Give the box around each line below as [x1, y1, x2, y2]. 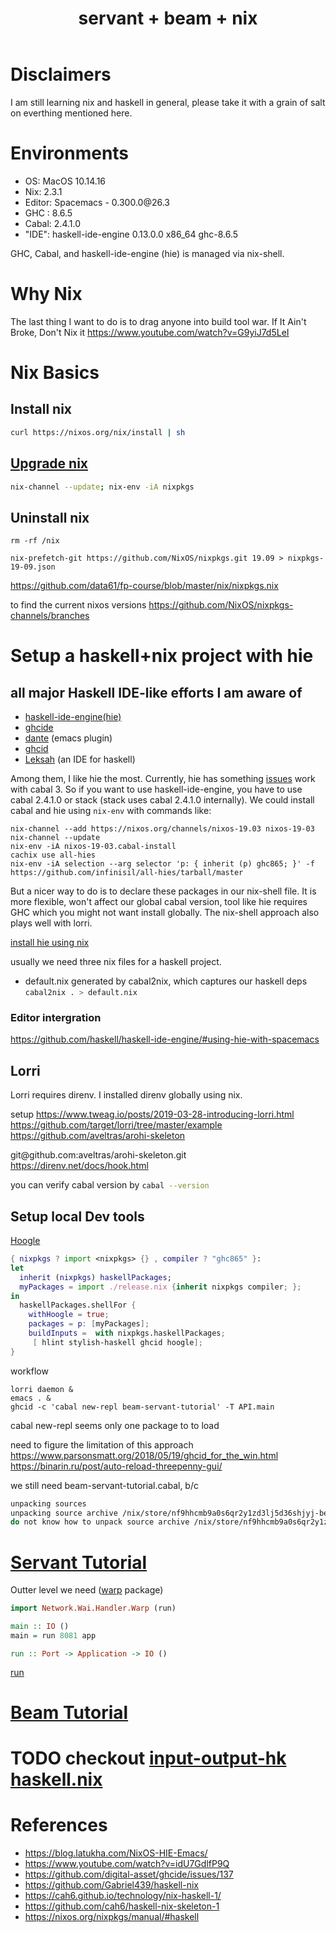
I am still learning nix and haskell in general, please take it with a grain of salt [10, 96, 326, 108]
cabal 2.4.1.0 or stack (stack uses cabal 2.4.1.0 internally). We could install [10, 794, 315, 806]
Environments [10, 142, 130, 165]
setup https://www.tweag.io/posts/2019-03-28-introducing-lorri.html [10, 1108, 295, 1121]
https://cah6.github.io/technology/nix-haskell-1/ [24, 1890, 222, 1902]
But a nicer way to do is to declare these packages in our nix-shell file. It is [10, 885, 317, 897]
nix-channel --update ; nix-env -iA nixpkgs [10, 482, 195, 492]
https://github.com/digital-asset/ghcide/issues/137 [24, 1868, 234, 1881]
